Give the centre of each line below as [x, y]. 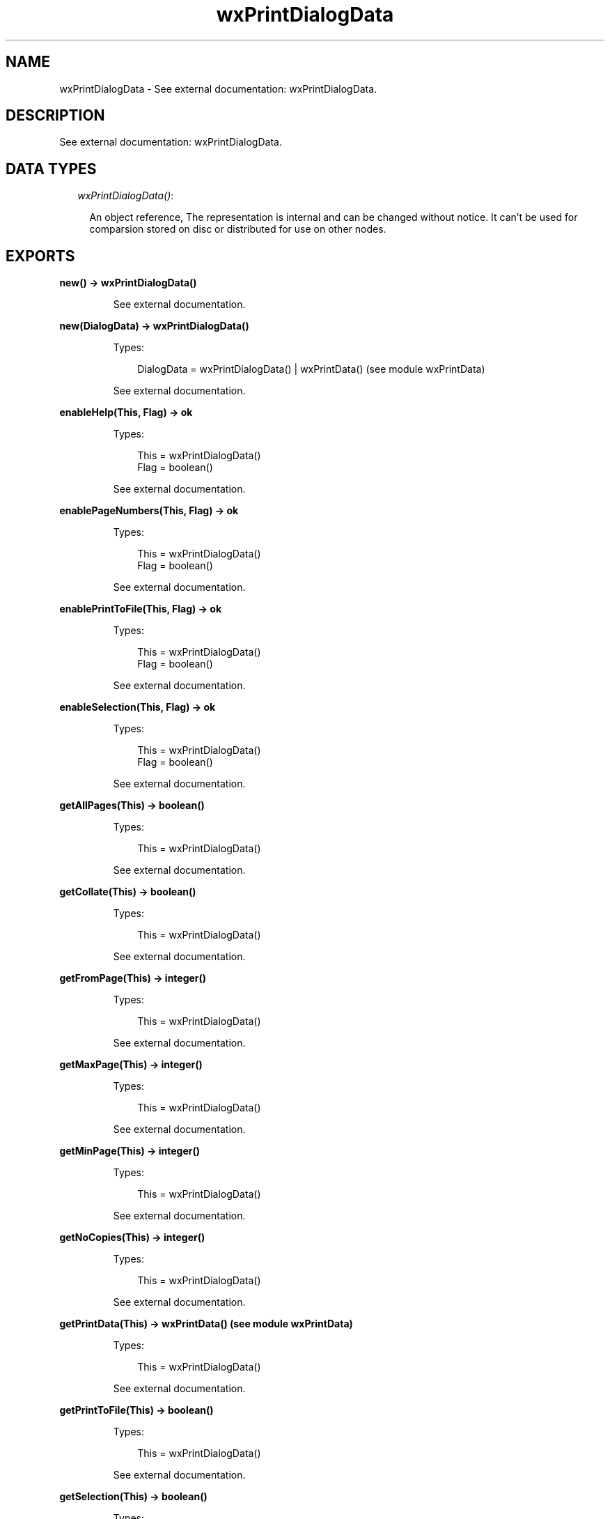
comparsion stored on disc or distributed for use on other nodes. [238, 229]
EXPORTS [40, 256]
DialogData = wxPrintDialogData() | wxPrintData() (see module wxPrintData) [311, 369]
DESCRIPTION [55, 116]
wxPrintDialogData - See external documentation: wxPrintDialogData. [218, 88]
